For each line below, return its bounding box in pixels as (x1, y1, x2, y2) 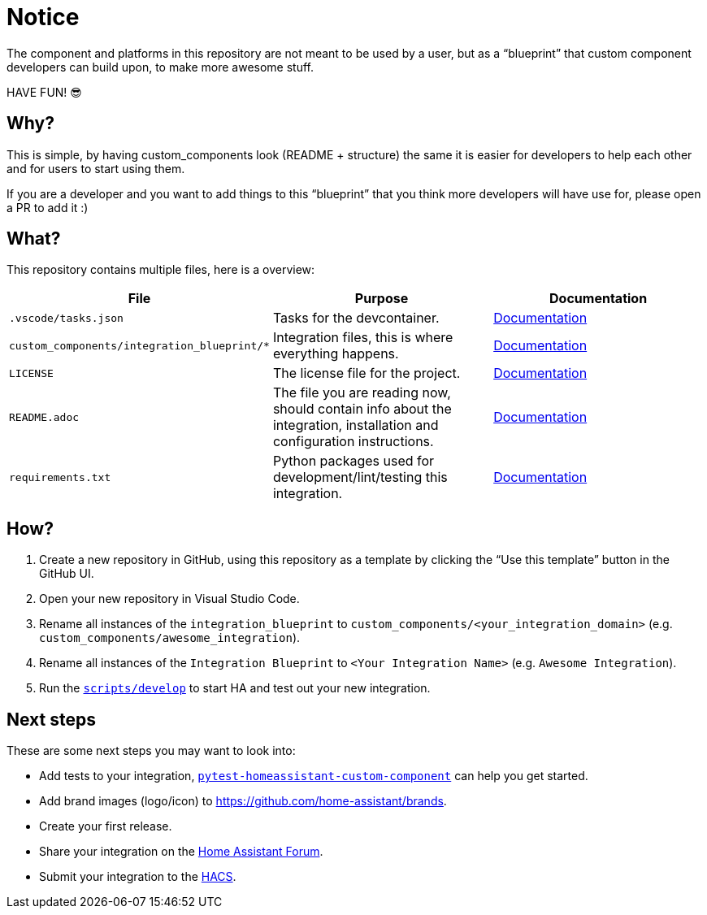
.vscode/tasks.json (9, 311, 124, 324)
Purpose (354, 290, 409, 307)
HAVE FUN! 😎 (7, 85, 82, 99)
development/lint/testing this (272, 469, 448, 486)
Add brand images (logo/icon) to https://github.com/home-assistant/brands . (39, 794, 447, 809)
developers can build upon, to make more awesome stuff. (7, 59, 314, 74)
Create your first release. (39, 819, 172, 834)
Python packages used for (272, 453, 435, 470)
